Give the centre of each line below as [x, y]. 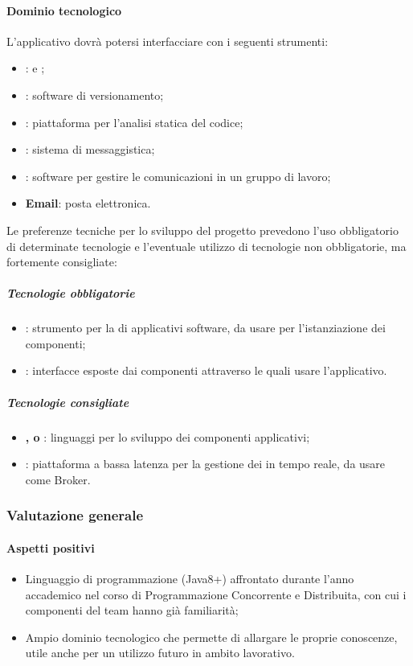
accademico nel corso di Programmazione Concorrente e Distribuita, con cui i [216, 594]
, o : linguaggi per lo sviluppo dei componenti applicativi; [168, 436]
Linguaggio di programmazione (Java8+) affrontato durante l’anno [190, 579]
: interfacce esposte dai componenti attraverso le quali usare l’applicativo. [206, 370]
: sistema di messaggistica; [90, 149]
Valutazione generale [75, 515]
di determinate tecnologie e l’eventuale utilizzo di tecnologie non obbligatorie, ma [206, 246]
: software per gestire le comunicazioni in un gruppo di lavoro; [178, 176]
